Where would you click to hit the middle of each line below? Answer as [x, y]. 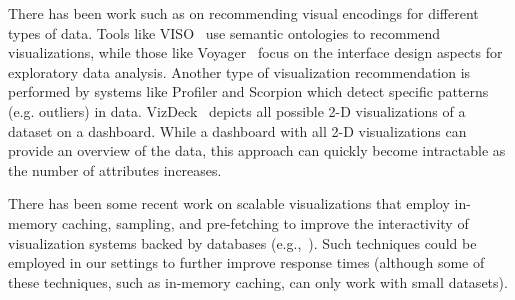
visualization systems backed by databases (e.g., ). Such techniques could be [242, 242]
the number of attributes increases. [115, 169]
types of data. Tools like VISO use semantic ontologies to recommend [224, 32]
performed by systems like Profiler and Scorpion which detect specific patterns [248, 91]
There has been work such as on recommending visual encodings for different [243, 13]
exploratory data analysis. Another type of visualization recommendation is [239, 71]
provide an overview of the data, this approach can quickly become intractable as [257, 150]
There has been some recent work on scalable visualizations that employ [229, 203]
